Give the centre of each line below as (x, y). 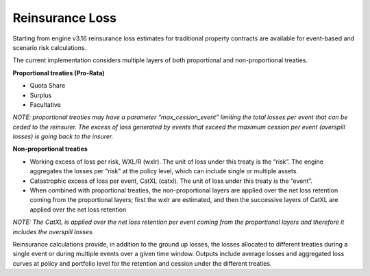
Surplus (41, 95)
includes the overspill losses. (53, 231)
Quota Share (48, 86)
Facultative (45, 104)
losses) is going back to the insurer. (63, 136)
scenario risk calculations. (50, 47)
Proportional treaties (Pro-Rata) (59, 73)
